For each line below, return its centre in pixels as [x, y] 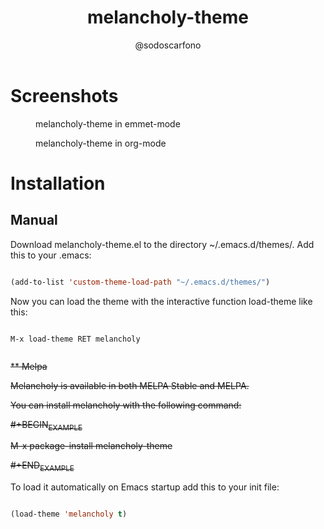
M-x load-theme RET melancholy [75, 339]
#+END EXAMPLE [42, 466]
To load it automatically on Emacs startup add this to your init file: [145, 487]
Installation [58, 183]
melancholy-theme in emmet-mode [108, 123]
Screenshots [64, 95]
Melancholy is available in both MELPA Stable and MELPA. [130, 385]
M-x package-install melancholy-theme [91, 446]
